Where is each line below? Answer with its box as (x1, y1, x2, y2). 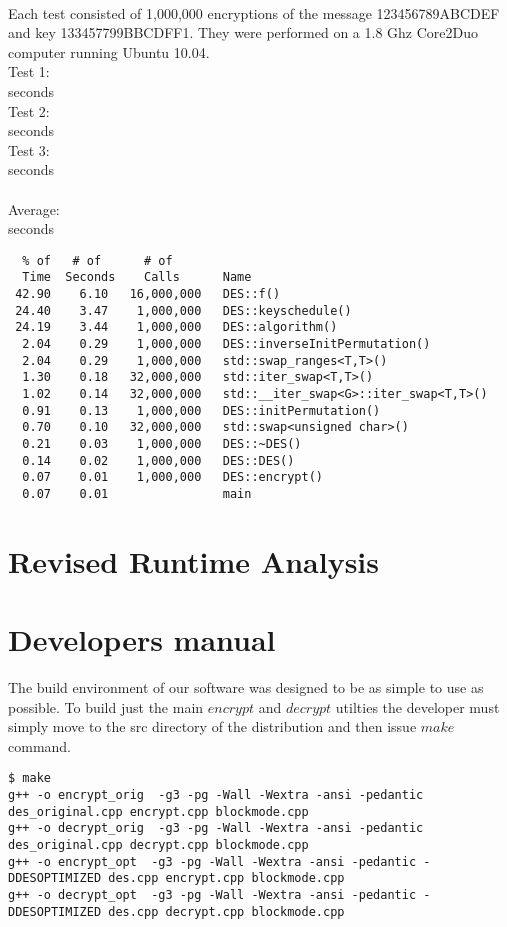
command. (8, 735, 71, 756)
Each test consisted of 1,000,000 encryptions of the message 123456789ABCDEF (8, 2, 500, 23)
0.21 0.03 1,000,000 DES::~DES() (22, 436, 302, 451)
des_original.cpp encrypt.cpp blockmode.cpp (8, 804, 309, 819)
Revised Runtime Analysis (8, 540, 380, 581)
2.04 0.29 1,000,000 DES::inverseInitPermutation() (22, 337, 431, 351)
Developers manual (8, 619, 276, 660)
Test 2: (8, 100, 50, 121)
